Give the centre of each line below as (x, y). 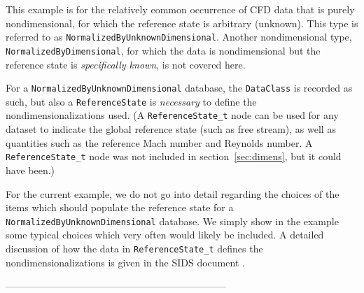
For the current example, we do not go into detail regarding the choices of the (173, 193)
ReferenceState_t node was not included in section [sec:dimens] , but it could (174, 156)
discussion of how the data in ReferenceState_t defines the (134, 248)
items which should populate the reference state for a (120, 207)
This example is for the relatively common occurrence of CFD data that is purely (180, 9)
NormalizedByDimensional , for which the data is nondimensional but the (163, 50)
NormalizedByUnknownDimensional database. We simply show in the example (172, 221)
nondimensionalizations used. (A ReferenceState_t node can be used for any (172, 115)
